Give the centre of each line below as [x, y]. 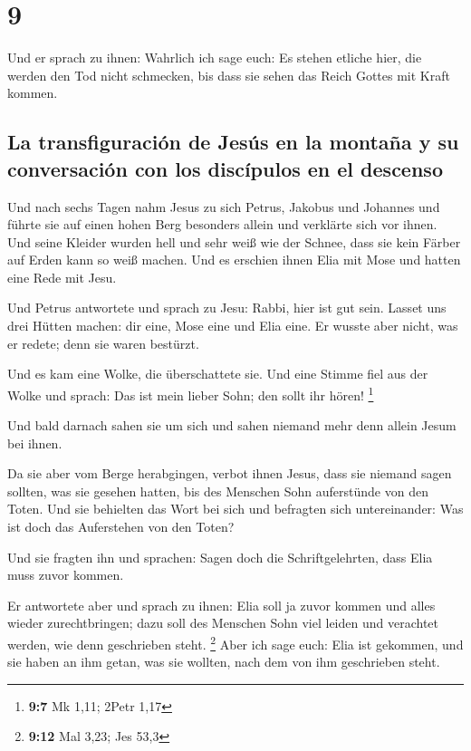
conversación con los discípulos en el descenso [225, 168]
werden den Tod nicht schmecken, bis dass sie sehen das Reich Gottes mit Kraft [229, 75]
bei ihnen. [35, 443]
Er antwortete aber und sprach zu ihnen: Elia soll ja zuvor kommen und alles [221, 605]
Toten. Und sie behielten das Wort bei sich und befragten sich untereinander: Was [235, 509]
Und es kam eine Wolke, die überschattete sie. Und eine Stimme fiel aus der [218, 374]
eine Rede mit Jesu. [62, 277]
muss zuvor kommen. [66, 575]
